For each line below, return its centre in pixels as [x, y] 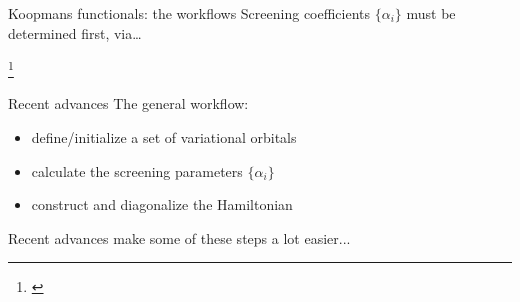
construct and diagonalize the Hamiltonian [162, 204]
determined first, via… [75, 32]
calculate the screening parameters [137, 170]
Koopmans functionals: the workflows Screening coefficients [189, 13]
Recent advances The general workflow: [128, 103]
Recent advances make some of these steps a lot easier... [179, 237]
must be [431, 13]
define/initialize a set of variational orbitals [164, 137]
